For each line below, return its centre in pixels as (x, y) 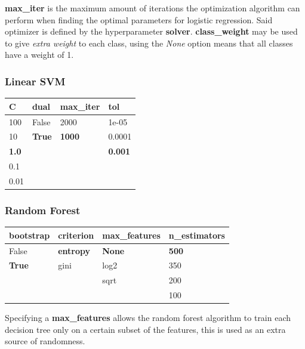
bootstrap (30, 235)
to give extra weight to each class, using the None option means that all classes (149, 43)
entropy (74, 250)
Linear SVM (35, 81)
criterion (76, 235)
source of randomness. (45, 341)
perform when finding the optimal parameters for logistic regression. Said (139, 19)
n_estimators (197, 235)
